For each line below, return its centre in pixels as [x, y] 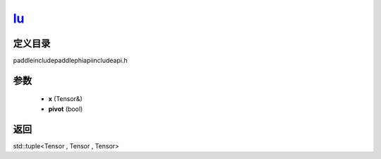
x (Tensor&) [65, 99]
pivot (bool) [66, 109]
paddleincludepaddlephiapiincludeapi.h [70, 61]
